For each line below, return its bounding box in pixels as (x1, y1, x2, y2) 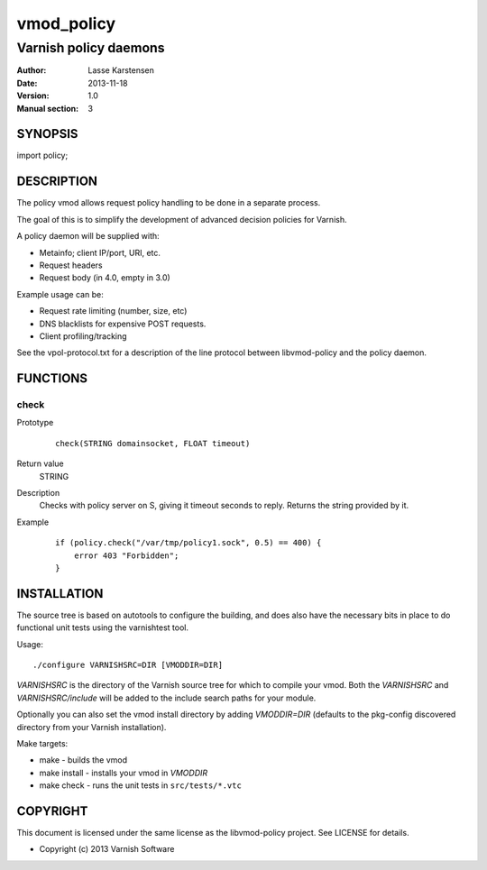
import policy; (16, 150, 69, 161)
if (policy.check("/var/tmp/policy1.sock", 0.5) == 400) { (55, 537, 322, 548)
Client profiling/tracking (39, 330, 127, 342)
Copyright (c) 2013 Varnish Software (39, 844, 175, 855)
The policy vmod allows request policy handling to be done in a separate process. (16, 197, 321, 208)
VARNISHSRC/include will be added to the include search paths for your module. (16, 692, 317, 703)
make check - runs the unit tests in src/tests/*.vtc (39, 780, 243, 791)
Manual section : (16, 103, 79, 114)
